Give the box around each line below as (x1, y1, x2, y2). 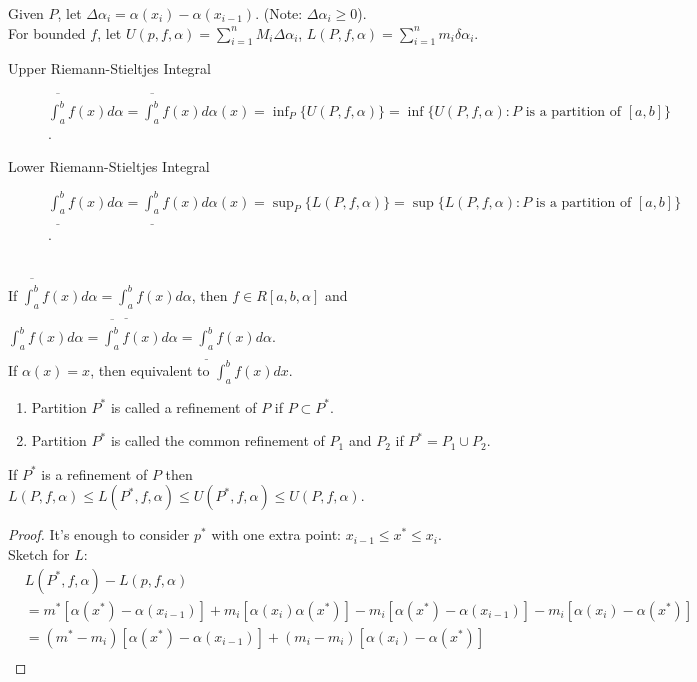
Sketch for (8, 544, 70, 565)
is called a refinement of (110, 396, 257, 417)
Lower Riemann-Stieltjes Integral (8, 156, 210, 177)
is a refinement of (41, 463, 148, 484)
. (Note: (255, 3, 303, 23)
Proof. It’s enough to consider (8, 524, 190, 545)
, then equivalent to (90, 359, 210, 380)
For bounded (8, 22, 86, 43)
